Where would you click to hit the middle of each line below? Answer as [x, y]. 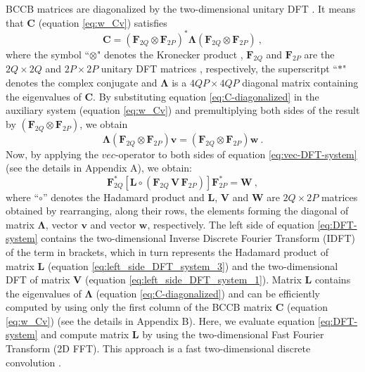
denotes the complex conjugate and [82, 83]
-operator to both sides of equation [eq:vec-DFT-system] [236, 154]
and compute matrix [85, 334]
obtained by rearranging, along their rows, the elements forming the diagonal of [177, 211]
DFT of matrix [38, 280]
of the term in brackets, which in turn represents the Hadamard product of [167, 251]
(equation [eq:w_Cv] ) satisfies [103, 22]
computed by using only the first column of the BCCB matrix [139, 307]
